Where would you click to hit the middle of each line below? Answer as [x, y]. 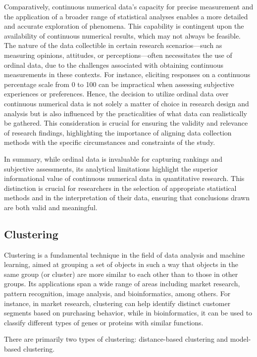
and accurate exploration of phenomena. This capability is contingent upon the [124, 26]
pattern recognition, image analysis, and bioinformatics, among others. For [117, 293]
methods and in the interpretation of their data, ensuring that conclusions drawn [127, 198]
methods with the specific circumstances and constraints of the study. [110, 142]
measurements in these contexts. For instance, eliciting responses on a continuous [127, 74]
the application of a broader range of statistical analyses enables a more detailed [126, 16]
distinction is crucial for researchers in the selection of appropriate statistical [120, 188]
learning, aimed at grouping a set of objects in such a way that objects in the [121, 264]
